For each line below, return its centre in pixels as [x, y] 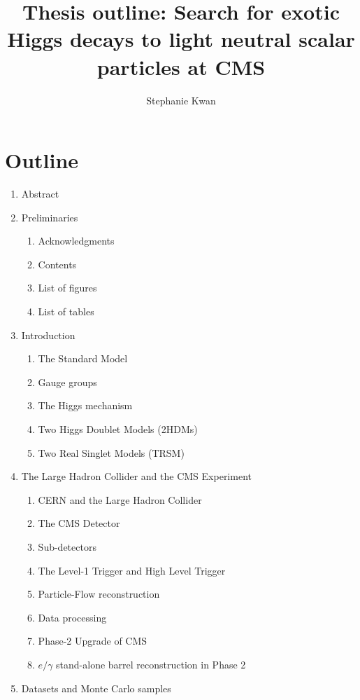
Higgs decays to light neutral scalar [181, 39]
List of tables [66, 311]
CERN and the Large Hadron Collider [120, 499]
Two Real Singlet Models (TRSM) [111, 452]
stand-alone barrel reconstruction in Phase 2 [151, 664]
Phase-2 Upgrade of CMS [93, 641]
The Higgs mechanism [85, 405]
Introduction [48, 335]
